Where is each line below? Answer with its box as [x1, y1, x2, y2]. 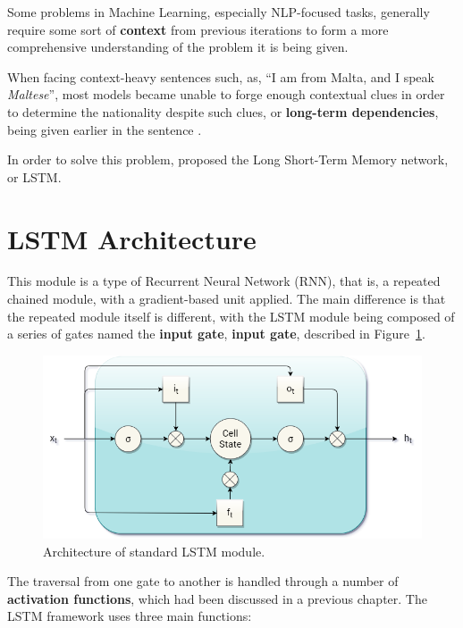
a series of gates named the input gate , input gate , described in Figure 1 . [7, 324, 425, 343]
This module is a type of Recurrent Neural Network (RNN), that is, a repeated [7, 272, 441, 290]
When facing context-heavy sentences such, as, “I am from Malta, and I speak [7, 67, 434, 86]
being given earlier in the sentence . [7, 120, 202, 138]
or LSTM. [7, 167, 62, 186]
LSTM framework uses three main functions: [7, 607, 252, 625]
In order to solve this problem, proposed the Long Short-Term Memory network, [7, 150, 449, 169]
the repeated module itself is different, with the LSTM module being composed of [7, 306, 455, 325]
